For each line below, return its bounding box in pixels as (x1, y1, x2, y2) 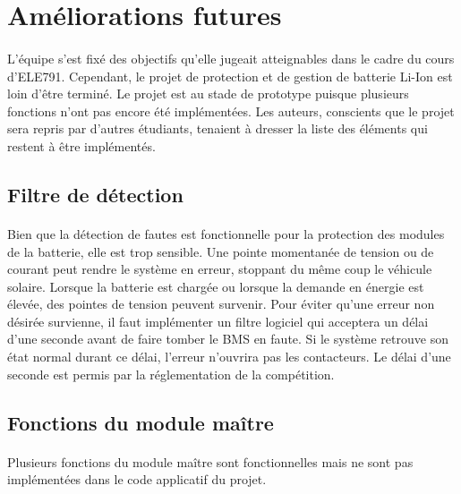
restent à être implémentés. (7, 136, 156, 155)
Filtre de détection (7, 180, 184, 208)
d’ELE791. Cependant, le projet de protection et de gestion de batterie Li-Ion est (7, 66, 453, 85)
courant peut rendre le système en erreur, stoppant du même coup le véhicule (7, 260, 432, 278)
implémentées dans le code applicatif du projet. (7, 470, 267, 489)
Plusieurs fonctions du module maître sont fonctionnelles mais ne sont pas (7, 452, 414, 471)
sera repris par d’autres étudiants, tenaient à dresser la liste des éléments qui (7, 119, 428, 138)
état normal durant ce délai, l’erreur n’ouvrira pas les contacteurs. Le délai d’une (7, 347, 451, 366)
